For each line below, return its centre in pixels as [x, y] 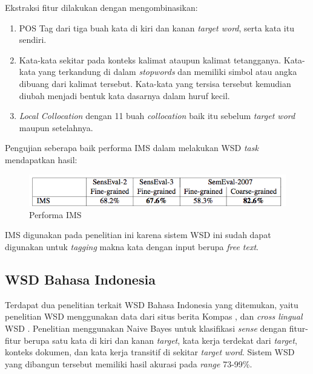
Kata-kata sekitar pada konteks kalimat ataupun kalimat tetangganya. [150, 60]
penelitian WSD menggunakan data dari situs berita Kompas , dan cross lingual [154, 316]
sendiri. [33, 40]
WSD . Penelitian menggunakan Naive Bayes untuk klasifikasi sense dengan [146, 328]
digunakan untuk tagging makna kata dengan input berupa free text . [132, 246]
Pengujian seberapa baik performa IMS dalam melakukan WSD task [132, 148]
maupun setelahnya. [56, 127]
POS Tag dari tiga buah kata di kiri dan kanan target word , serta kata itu [156, 27]
